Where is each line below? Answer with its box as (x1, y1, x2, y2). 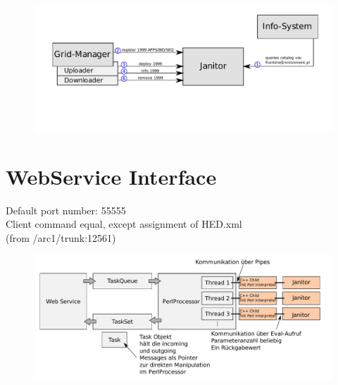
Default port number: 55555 (6, 202, 126, 217)
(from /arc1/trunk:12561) (6, 230, 116, 245)
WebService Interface (6, 161, 217, 190)
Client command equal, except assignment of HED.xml (6, 216, 242, 231)
